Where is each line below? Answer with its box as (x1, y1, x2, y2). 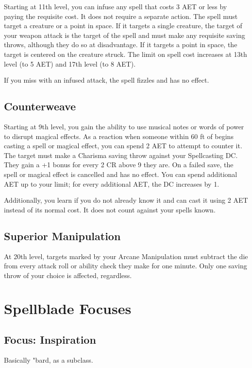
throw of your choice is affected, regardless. (4, 270, 132, 280)
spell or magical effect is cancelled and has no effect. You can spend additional (4, 169, 237, 179)
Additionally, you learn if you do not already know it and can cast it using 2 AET (4, 195, 248, 205)
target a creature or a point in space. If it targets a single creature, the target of (4, 20, 242, 31)
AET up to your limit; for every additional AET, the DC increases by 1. (4, 178, 219, 189)
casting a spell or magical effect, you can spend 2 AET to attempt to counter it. (4, 140, 242, 151)
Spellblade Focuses (4, 298, 132, 318)
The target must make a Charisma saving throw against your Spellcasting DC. (4, 150, 238, 160)
